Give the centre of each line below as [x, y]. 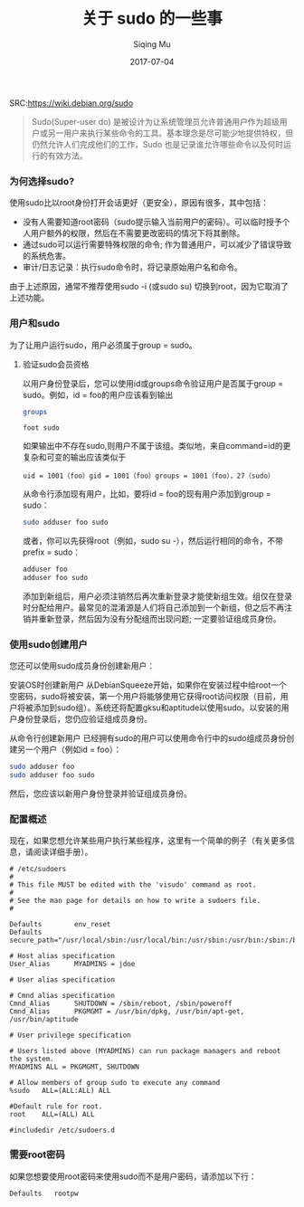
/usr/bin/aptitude [44, 1020]
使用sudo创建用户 [48, 644]
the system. [32, 1060]
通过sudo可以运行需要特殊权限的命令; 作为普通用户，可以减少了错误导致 [157, 244]
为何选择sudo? [42, 181]
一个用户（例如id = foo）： [73, 750]
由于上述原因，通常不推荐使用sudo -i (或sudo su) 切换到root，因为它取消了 [149, 287]
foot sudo [41, 428]
